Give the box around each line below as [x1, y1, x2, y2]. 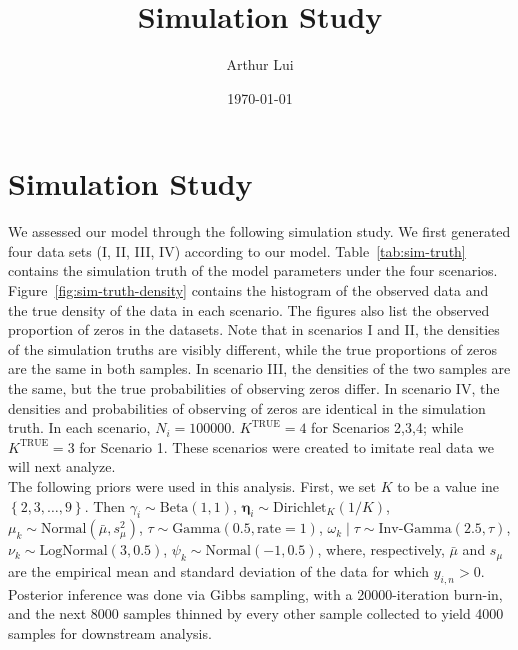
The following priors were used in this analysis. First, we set [8, 475, 376, 496]
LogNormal [39, 544, 108, 559]
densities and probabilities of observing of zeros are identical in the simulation [8, 397, 486, 418]
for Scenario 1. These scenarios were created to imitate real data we [79, 436, 494, 457]
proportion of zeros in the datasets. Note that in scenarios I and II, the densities [8, 319, 500, 340]
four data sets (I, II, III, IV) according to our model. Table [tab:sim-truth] [8, 240, 466, 261]
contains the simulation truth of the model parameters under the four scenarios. [8, 260, 498, 281]
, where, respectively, [317, 539, 445, 560]
